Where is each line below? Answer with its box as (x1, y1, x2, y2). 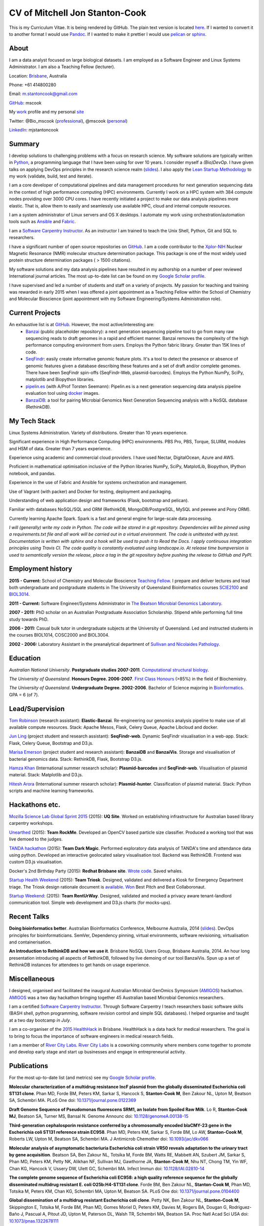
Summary (9, 140, 40, 148)
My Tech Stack (9, 417, 56, 425)
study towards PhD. (9, 616, 49, 622)
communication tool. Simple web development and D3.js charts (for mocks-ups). (9, 900, 172, 906)
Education (9, 654, 41, 662)
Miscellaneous (9, 975, 55, 983)
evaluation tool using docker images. (25, 390, 100, 396)
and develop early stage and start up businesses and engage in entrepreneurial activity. (9, 1049, 186, 1055)
